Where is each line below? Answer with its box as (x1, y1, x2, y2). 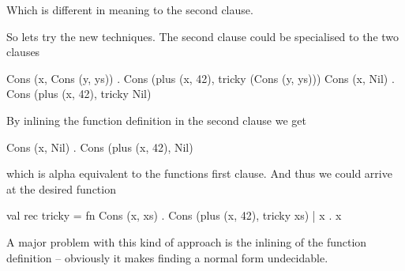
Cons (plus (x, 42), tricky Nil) (6, 85, 152, 102)
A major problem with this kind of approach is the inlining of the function (6, 233, 367, 250)
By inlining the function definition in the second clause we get (6, 111, 306, 128)
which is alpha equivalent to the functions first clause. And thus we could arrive (6, 165, 392, 182)
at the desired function (6, 180, 116, 197)
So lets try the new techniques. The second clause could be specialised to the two (6, 28, 399, 44)
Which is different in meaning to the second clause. (6, 2, 253, 17)
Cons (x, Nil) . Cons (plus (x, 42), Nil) (6, 138, 193, 155)
